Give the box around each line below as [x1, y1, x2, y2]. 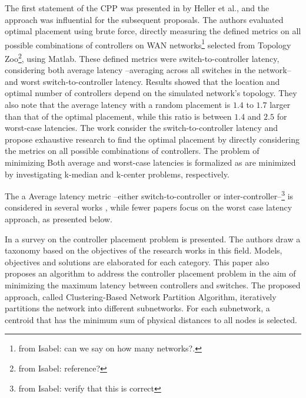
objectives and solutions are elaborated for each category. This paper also [5, 255, 270, 268]
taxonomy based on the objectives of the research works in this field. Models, [5, 244, 282, 256]
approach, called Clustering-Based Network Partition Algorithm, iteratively [5, 290, 277, 302]
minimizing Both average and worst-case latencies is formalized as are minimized [5, 156, 296, 169]
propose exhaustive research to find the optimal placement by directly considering [5, 133, 300, 145]
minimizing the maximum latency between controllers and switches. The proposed [5, 279, 301, 291]
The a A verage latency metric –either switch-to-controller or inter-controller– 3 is [5, 188, 294, 202]
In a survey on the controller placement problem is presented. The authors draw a [5, 232, 301, 245]
